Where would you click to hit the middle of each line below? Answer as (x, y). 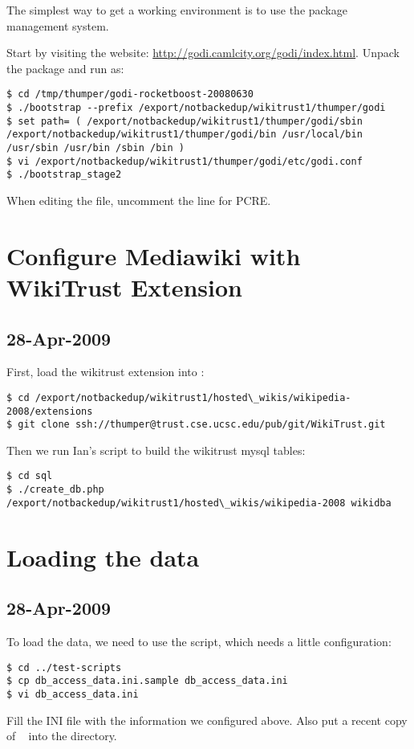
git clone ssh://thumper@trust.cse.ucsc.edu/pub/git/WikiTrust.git (202, 425)
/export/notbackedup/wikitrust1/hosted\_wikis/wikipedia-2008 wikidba (199, 503)
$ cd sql (30, 476)
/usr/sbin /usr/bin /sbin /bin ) (95, 148)
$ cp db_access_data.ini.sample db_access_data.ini (147, 681)
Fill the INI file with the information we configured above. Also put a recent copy (207, 720)
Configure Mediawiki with (154, 255)
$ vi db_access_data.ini (73, 694)
